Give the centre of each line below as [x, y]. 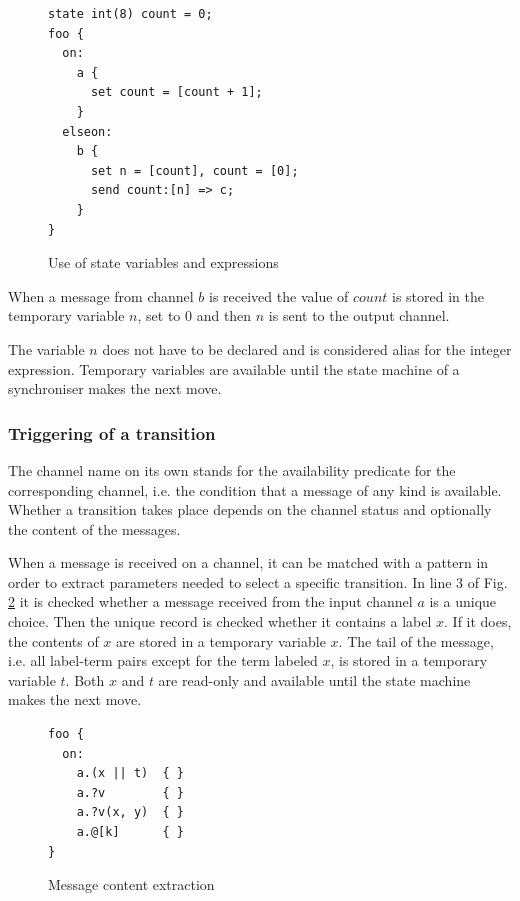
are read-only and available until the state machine [314, 679]
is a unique [463, 601]
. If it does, [478, 621]
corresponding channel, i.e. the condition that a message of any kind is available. [255, 489]
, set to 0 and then [194, 315]
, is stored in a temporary [409, 660]
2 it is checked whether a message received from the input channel [210, 601]
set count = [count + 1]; [176, 92]
